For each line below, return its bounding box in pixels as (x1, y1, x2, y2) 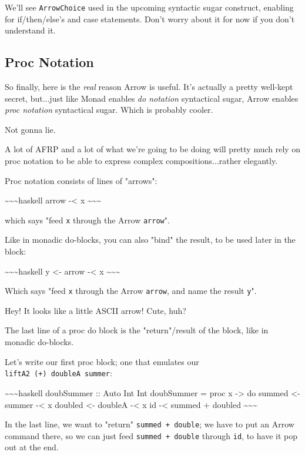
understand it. (5, 24, 56, 36)
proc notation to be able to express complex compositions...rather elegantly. (5, 155, 278, 167)
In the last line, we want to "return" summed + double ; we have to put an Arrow (5, 418, 294, 430)
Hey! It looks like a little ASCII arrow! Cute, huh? (5, 304, 186, 316)
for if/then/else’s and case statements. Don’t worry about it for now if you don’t (5, 12, 295, 25)
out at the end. (5, 441, 59, 453)
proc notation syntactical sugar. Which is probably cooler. (5, 103, 213, 116)
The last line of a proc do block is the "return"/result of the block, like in (5, 324, 269, 336)
